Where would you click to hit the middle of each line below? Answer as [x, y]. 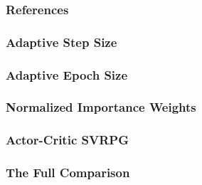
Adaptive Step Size [62, 42]
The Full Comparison [68, 173]
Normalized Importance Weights [101, 107]
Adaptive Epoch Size [67, 74]
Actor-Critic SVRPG [67, 140]
